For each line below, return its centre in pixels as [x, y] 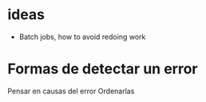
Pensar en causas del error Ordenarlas [71, 91]
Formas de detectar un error [103, 69]
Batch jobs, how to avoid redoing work [82, 37]
